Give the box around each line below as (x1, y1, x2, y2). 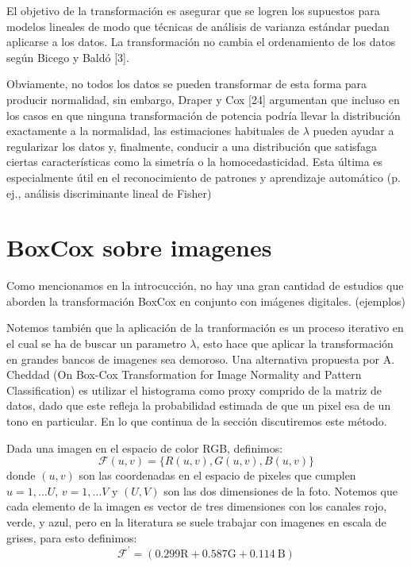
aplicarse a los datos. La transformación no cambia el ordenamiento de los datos (6, 33, 396, 50)
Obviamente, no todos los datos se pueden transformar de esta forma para (6, 75, 367, 92)
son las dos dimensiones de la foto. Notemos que (163, 482, 398, 499)
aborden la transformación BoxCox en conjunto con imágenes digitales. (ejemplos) (6, 292, 406, 309)
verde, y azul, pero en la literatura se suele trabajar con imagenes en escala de (6, 513, 386, 530)
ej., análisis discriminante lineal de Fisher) (6, 184, 212, 201)
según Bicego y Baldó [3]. (6, 48, 129, 65)
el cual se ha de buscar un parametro (6, 335, 186, 352)
